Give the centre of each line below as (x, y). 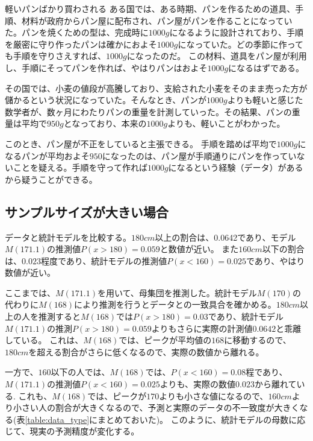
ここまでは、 (30, 292)
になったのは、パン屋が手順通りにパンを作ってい (199, 155)
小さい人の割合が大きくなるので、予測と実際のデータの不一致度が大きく (156, 408)
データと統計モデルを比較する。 (68, 237)
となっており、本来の (105, 123)
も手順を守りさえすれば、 (55, 56)
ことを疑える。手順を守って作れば (80, 167)
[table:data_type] (57, 419)
